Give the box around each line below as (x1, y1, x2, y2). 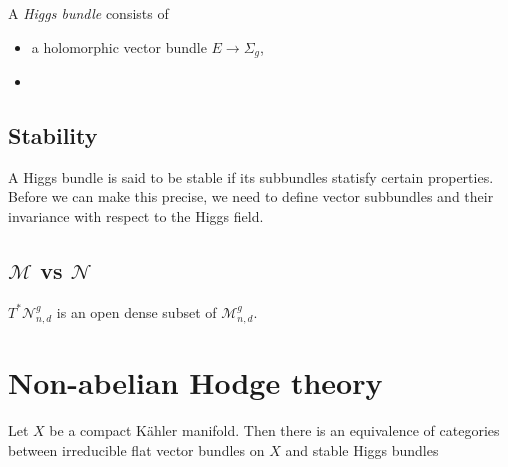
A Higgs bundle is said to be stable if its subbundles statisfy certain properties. (8, 166, 494, 187)
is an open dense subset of (56, 301, 217, 322)
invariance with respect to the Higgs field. (8, 206, 264, 227)
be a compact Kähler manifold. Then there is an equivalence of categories (49, 420, 500, 441)
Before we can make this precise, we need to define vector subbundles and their (8, 186, 494, 207)
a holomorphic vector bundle (31, 36, 207, 57)
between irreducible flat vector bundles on (8, 439, 265, 460)
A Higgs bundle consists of (8, 3, 169, 23)
